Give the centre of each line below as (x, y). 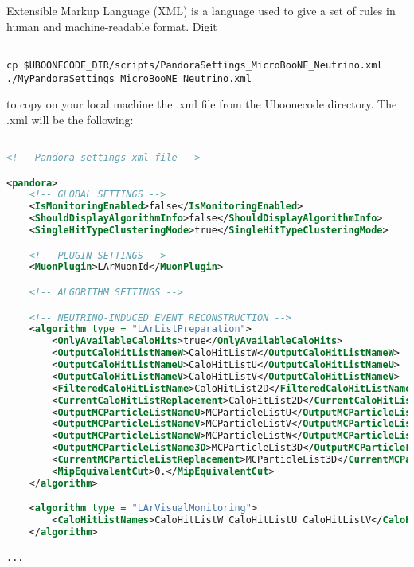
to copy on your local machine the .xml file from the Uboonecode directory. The (202, 104)
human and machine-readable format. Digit (112, 26)
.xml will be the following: (70, 119)
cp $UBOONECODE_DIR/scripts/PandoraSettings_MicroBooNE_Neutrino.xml (195, 65)
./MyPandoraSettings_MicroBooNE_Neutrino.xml (129, 78)
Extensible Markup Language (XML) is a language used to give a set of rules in (201, 10)
